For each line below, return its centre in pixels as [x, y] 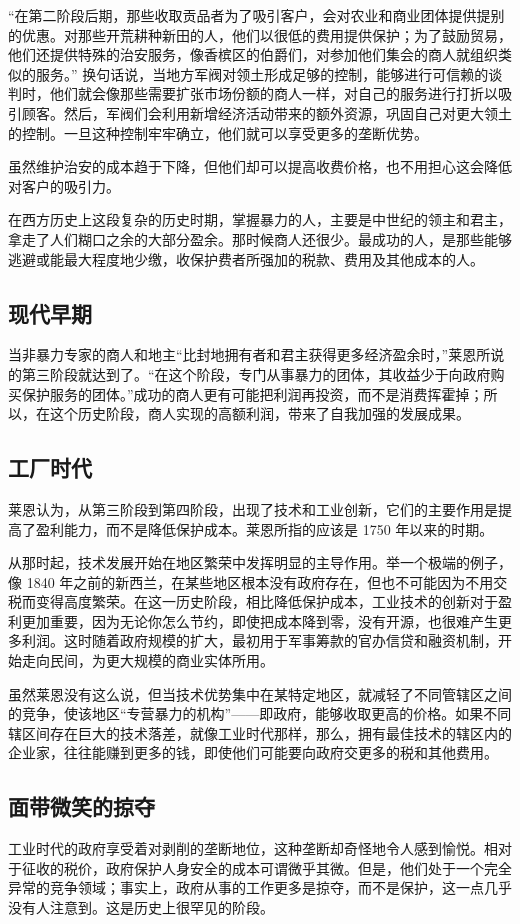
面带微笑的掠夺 [81, 806]
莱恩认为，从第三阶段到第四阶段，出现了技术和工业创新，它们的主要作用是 [253, 508]
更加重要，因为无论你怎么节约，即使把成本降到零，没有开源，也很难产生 [259, 620]
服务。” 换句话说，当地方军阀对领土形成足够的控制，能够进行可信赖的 [262, 73]
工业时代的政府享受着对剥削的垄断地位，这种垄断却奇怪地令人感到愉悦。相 [253, 848]
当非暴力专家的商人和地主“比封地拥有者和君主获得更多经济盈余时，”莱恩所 [249, 354]
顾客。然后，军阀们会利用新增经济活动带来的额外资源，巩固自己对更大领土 [266, 112]
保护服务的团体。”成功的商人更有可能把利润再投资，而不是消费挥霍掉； [252, 393]
